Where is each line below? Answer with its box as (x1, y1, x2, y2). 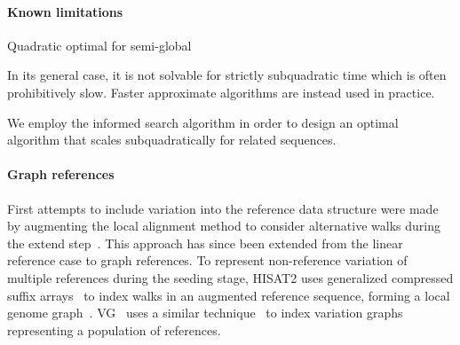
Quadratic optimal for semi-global (7, 35, 192, 54)
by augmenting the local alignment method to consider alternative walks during (7, 216, 440, 235)
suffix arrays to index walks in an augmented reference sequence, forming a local (7, 286, 450, 304)
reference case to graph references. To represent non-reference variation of (7, 251, 408, 270)
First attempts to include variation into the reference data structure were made (7, 199, 439, 217)
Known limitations (7, 2, 123, 20)
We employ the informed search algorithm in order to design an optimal (7, 113, 399, 131)
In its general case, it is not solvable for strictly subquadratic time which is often (7, 66, 447, 84)
